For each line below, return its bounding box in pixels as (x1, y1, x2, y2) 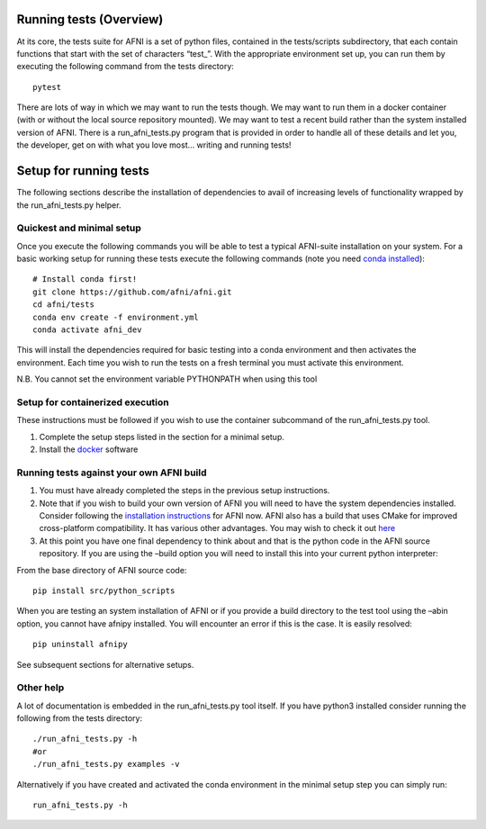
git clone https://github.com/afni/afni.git (32, 286, 233, 297)
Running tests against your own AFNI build (16, 466, 207, 479)
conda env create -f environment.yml (32, 311, 200, 322)
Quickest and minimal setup (16, 221, 141, 234)
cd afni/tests (32, 300, 94, 310)
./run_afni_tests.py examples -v (32, 759, 180, 770)
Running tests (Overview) (16, 12, 164, 27)
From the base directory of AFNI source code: (16, 564, 187, 575)
